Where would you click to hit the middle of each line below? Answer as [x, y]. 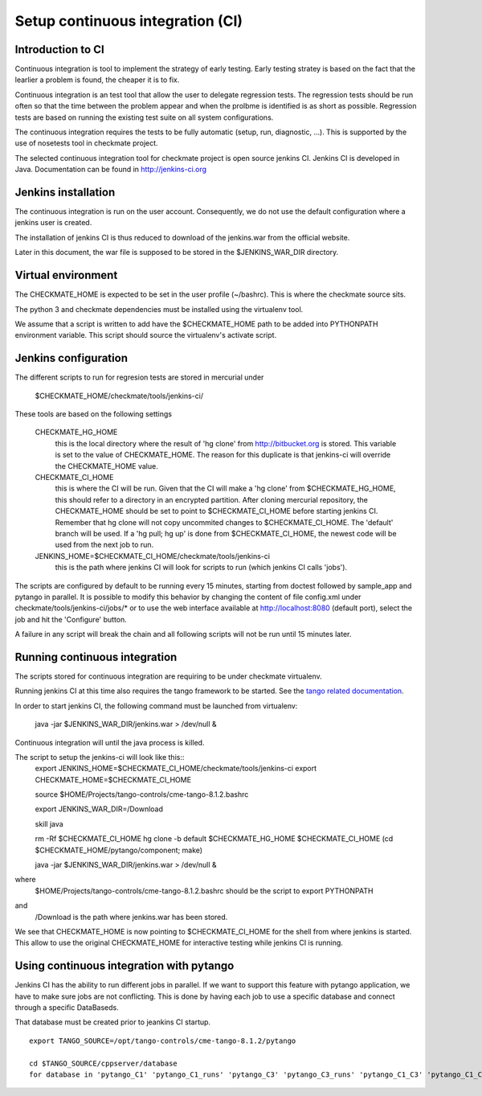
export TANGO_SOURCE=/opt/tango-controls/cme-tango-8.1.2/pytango [163, 1041]
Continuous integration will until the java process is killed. [110, 742]
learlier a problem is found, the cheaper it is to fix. [97, 80]
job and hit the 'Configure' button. [71, 619]
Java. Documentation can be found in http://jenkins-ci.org [111, 170]
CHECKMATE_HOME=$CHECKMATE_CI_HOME [113, 779]
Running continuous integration [96, 657]
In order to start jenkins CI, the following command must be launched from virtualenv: [156, 706]
